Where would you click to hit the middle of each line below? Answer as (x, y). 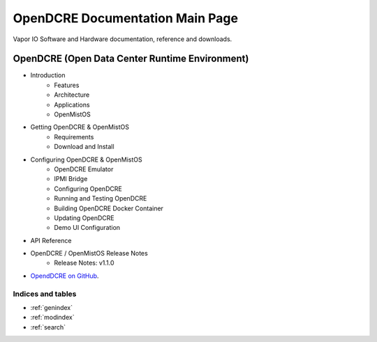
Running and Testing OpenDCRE (101, 199)
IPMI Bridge (71, 179)
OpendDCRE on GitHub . (65, 276)
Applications (72, 104)
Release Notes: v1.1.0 (84, 263)
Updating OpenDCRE (84, 218)
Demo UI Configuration (87, 228)
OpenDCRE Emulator (84, 169)
